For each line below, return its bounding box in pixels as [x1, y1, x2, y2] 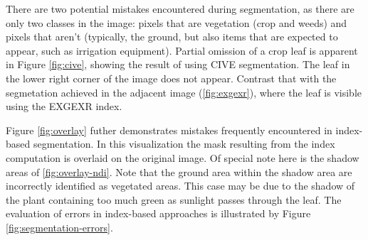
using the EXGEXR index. [6, 99, 122, 114]
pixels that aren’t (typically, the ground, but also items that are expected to [6, 29, 338, 44]
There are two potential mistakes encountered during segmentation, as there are [6, 1, 354, 16]
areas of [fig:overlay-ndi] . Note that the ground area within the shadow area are [6, 164, 352, 179]
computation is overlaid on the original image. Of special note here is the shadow [6, 150, 359, 165]
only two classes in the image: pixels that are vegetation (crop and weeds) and [6, 15, 347, 30]
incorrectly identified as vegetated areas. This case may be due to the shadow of [6, 178, 355, 193]
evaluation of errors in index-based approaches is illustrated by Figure [6, 206, 311, 221]
